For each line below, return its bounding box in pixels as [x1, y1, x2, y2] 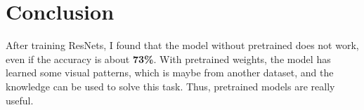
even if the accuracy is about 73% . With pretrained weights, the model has [6, 51, 331, 66]
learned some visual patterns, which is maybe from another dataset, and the [6, 65, 334, 80]
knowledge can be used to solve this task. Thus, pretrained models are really [6, 78, 335, 93]
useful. [6, 92, 34, 107]
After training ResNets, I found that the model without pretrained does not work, [6, 38, 359, 53]
